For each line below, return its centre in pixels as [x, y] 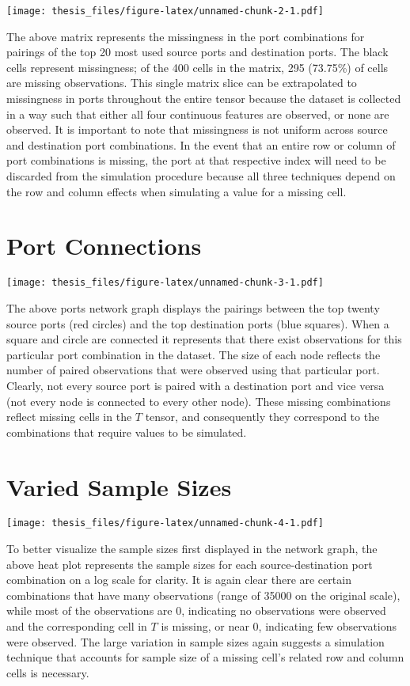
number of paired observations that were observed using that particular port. [193, 370]
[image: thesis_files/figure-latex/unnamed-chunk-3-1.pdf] [165, 283]
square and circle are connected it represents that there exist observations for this [204, 339]
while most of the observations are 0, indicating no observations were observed [196, 610]
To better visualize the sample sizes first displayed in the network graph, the [192, 549]
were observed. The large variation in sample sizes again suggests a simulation [196, 641]
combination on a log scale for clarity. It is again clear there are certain [179, 580]
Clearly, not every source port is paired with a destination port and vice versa [196, 385]
